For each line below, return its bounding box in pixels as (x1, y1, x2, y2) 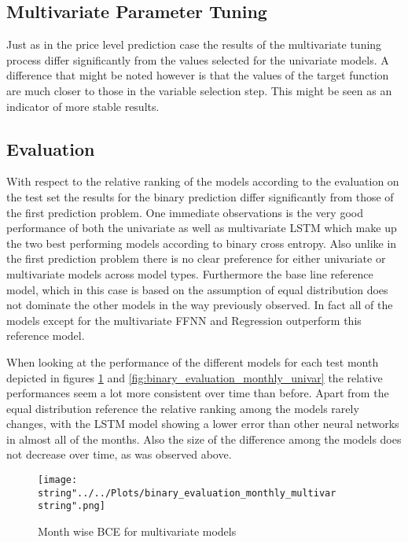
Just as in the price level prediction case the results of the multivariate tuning (6, 36, 382, 53)
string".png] (38, 500, 105, 512)
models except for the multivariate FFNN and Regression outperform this (6, 312, 362, 328)
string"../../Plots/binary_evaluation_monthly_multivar (38, 487, 336, 499)
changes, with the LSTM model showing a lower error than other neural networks (6, 415, 399, 432)
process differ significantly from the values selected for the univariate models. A (6, 51, 389, 68)
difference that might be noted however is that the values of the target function (6, 67, 389, 83)
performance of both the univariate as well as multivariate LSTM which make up (6, 219, 397, 236)
